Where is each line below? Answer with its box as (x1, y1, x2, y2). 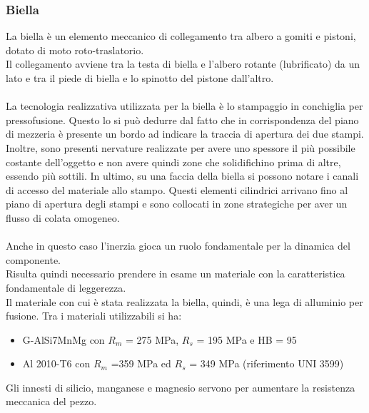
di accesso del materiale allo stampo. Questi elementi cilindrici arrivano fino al (6, 182, 348, 197)
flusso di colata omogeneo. (6, 210, 120, 225)
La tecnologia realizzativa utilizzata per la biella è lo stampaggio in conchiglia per (6, 98, 363, 113)
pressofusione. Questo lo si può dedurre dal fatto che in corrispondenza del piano (6, 112, 359, 127)
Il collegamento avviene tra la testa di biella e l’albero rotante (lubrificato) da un (6, 56, 360, 71)
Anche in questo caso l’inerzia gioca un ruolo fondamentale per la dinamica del (6, 238, 350, 253)
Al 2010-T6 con (22, 356, 91, 371)
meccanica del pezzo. (6, 394, 97, 409)
